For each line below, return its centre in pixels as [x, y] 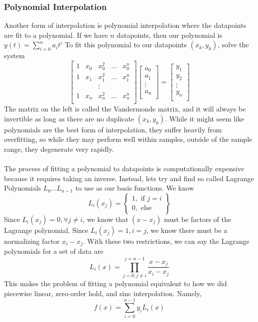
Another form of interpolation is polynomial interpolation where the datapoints [125, 25]
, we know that [106, 219]
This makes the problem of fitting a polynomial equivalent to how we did [116, 283]
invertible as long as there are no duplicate [69, 118]
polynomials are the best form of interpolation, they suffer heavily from [113, 129]
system [14, 55]
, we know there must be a [187, 230]
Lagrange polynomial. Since [46, 230]
